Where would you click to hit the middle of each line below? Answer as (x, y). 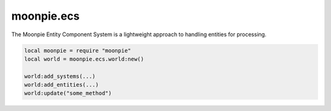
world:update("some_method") (68, 93)
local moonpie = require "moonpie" (78, 50)
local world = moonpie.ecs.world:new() (84, 59)
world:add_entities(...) (62, 85)
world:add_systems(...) (60, 76)
